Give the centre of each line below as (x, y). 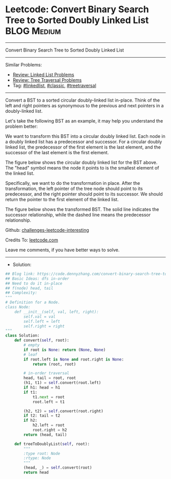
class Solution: (22, 336)
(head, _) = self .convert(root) (58, 468)
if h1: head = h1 (42, 388)
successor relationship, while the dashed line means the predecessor (78, 214)
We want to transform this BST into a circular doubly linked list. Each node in (85, 136)
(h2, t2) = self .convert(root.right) (63, 411)
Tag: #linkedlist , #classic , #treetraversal (54, 85)
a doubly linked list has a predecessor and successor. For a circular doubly (84, 141)
